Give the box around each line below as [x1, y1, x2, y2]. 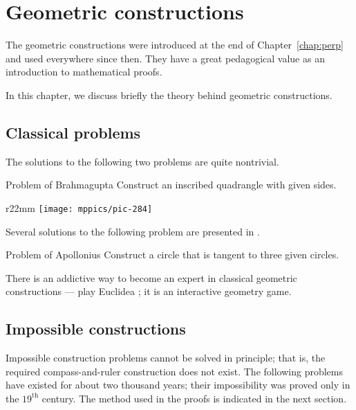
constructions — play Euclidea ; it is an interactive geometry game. [6, 284, 292, 298]
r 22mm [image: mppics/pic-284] [6, 200, 153, 215]
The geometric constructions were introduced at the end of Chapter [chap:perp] [6, 37, 344, 52]
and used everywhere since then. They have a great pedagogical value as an [6, 51, 325, 65]
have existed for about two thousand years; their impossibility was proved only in [6, 377, 350, 392]
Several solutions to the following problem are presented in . [6, 224, 260, 238]
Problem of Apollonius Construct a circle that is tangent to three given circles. [6, 247, 339, 262]
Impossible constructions [6, 318, 186, 339]
